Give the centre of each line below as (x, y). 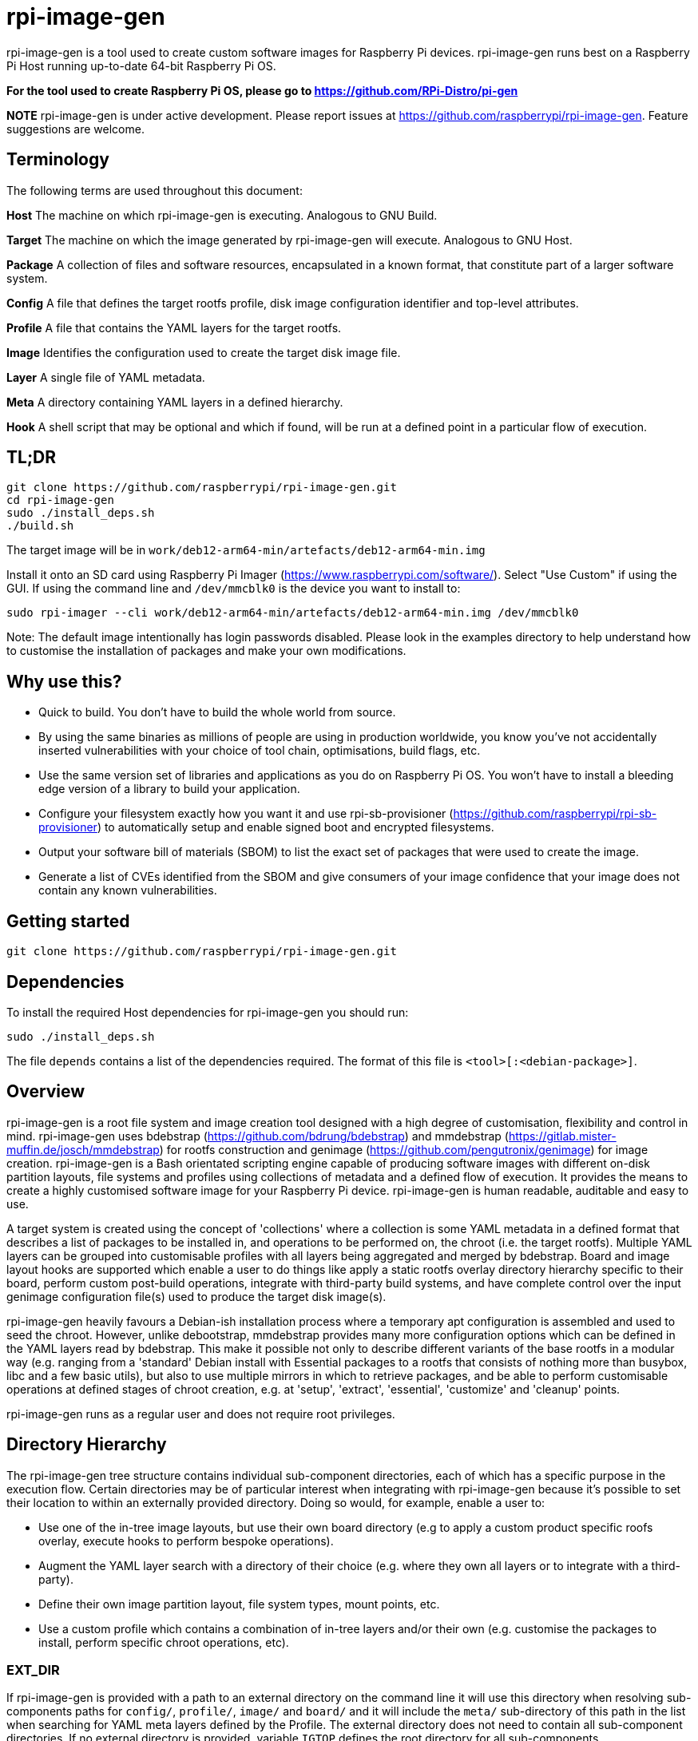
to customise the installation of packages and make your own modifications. (206, 651)
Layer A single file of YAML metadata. (106, 377)
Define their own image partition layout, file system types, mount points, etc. (239, 1604)
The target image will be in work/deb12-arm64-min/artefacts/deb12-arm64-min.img (246, 550)
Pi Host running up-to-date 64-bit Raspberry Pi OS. (141, 65)
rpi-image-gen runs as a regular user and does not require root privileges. (201, 1414)
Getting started (68, 921)
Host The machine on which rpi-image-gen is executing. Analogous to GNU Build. (222, 215)
